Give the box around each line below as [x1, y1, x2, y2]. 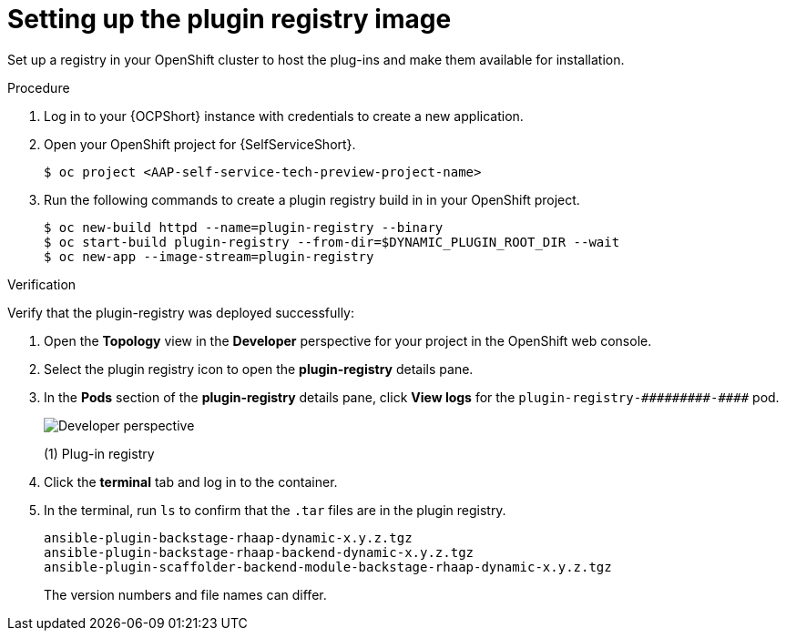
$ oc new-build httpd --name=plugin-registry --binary [44, 219, 444, 235]
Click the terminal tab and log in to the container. [44, 473, 338, 490]
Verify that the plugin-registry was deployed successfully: [7, 304, 355, 320]
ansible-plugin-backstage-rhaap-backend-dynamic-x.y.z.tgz [44, 544, 475, 560]
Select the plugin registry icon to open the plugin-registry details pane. [44, 360, 474, 377]
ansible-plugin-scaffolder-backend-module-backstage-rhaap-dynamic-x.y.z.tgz [44, 559, 612, 574]
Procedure [7, 79, 70, 96]
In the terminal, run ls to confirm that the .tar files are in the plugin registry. [44, 501, 506, 518]
